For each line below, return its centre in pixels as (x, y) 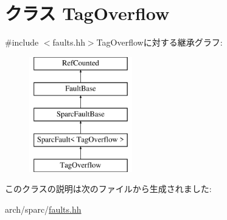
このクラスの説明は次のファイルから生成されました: (108, 189)
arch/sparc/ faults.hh (43, 209)
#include (22, 42)
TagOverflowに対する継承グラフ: (159, 42)
